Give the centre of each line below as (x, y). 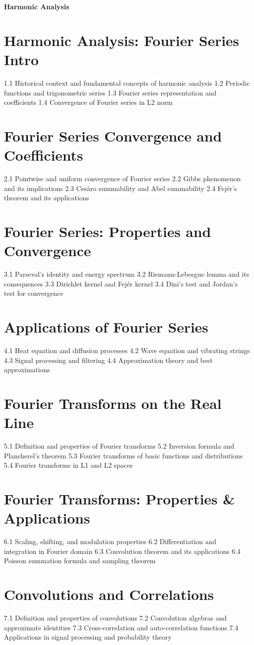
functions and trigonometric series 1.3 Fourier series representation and (110, 92)
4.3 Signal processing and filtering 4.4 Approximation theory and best (108, 360)
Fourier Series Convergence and (113, 135)
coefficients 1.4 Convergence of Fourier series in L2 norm (88, 102)
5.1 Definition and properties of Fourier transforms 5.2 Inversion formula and (119, 446)
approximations (27, 370)
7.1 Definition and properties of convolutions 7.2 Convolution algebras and (115, 618)
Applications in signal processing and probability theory (88, 637)
